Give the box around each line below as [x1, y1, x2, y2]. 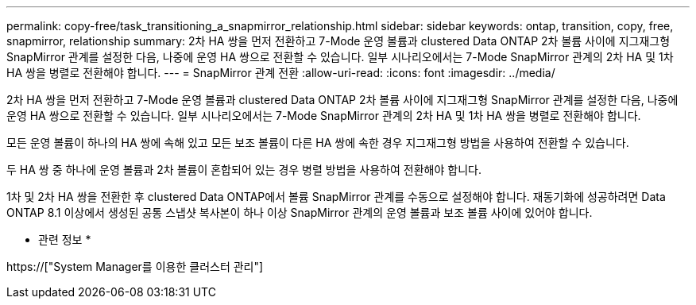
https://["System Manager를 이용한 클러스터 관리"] [6, 260, 264, 273]
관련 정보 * [38, 233, 91, 246]
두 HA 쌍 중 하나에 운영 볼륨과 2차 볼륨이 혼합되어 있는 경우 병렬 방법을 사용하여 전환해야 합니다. [6, 163, 481, 176]
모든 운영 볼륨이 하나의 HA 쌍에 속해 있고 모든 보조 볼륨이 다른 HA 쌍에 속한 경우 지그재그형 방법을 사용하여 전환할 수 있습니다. [6, 136, 629, 149]
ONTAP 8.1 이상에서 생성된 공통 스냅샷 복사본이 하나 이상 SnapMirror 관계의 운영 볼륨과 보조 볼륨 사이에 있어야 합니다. [6, 206, 593, 219]
